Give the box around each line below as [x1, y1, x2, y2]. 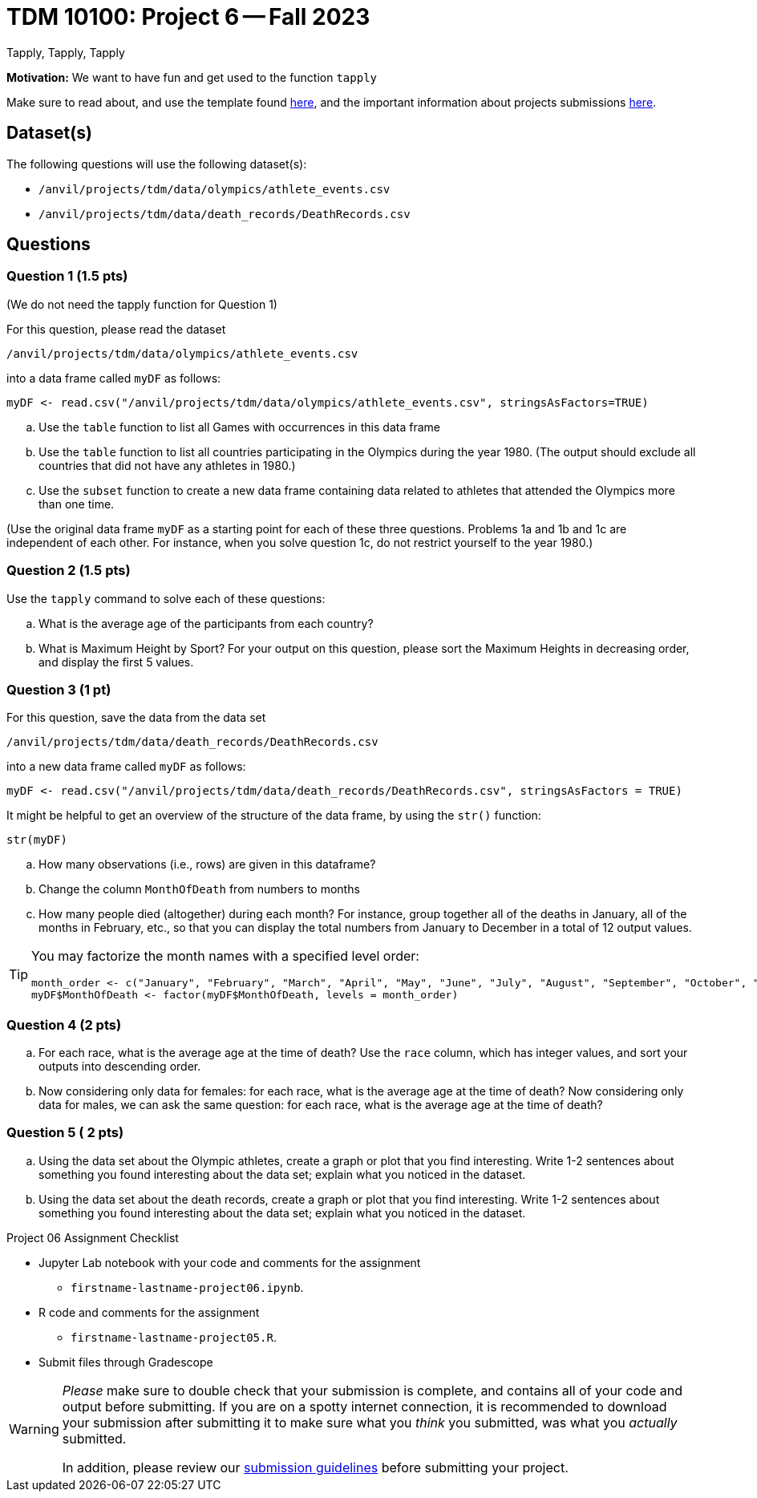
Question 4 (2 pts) [6, 1016, 122, 1033]
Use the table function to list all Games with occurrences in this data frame [38, 419, 440, 434]
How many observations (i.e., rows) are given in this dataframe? [38, 857, 376, 872]
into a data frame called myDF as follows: [6, 370, 221, 385]
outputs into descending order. [38, 1059, 201, 1074]
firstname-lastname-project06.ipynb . [71, 1280, 304, 1294]
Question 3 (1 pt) [6, 681, 111, 698]
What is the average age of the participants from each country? [38, 616, 374, 630]
